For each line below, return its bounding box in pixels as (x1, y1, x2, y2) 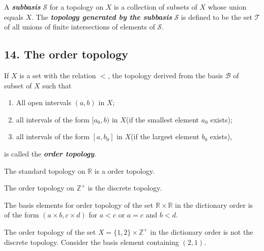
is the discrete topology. (87, 182, 162, 193)
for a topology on (49, 2, 104, 12)
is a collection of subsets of (114, 2, 197, 12)
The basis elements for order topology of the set (4, 199, 154, 210)
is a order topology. (94, 165, 155, 176)
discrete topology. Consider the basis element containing (4, 236, 179, 247)
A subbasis (4, 2, 41, 12)
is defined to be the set (181, 11, 252, 22)
